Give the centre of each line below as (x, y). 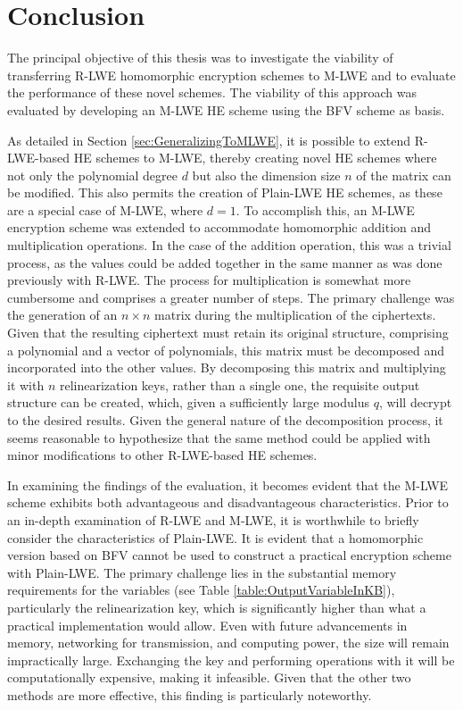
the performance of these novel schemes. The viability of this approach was (212, 92)
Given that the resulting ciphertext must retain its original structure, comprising (228, 333)
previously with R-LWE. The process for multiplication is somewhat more (209, 280)
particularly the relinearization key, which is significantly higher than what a (217, 607)
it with (26, 384)
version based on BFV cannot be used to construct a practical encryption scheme (229, 555)
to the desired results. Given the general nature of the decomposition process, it (225, 420)
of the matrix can (404, 175)
